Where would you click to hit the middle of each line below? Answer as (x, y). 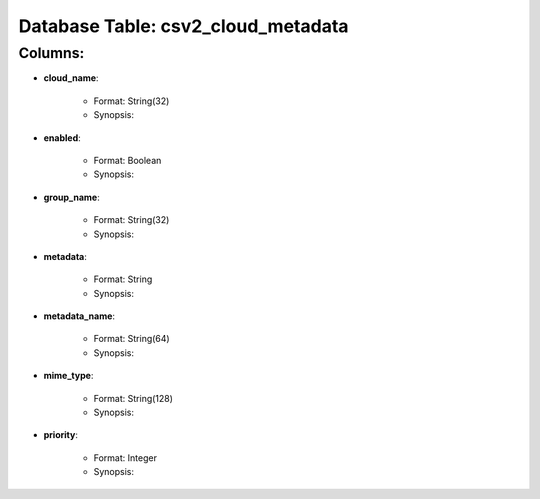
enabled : (62, 137)
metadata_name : (79, 316)
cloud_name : (71, 78)
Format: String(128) (133, 398)
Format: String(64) (131, 339)
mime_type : (68, 376)
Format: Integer (125, 457)
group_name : (71, 197)
